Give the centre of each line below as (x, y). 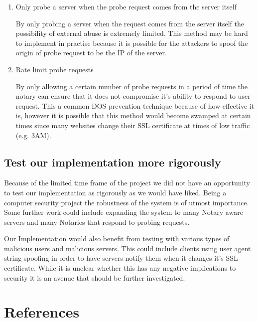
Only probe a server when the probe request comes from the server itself (126, 6)
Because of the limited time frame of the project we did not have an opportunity (127, 183)
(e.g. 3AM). (33, 135)
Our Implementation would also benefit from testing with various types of (117, 239)
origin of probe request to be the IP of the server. (91, 53)
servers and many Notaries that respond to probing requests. (97, 222)
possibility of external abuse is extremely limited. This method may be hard (132, 33)
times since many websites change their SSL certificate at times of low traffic (133, 125)
